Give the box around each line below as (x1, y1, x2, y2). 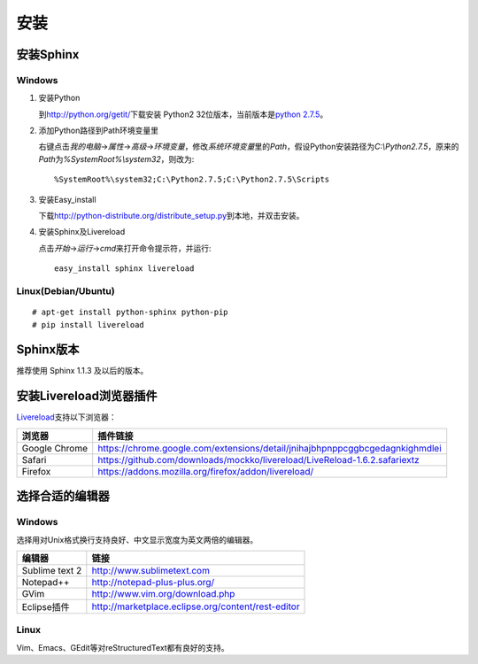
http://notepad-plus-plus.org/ (91, 575, 215, 588)
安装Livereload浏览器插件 (16, 389, 158, 404)
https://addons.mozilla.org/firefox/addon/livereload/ (97, 465, 314, 477)
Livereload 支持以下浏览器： (16, 412, 117, 422)
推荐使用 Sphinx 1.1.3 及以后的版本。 (16, 366, 149, 376)
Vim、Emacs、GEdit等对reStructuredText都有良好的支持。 (16, 642, 229, 652)
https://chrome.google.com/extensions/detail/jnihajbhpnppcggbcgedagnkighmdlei (97, 442, 442, 454)
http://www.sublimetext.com (91, 564, 210, 576)
